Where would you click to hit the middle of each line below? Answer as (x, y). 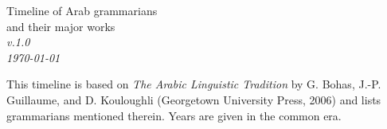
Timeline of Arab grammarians (82, 10)
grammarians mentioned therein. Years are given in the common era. (174, 115)
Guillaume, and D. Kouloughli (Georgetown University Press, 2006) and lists (194, 99)
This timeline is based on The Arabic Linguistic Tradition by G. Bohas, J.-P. (194, 84)
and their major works (61, 26)
